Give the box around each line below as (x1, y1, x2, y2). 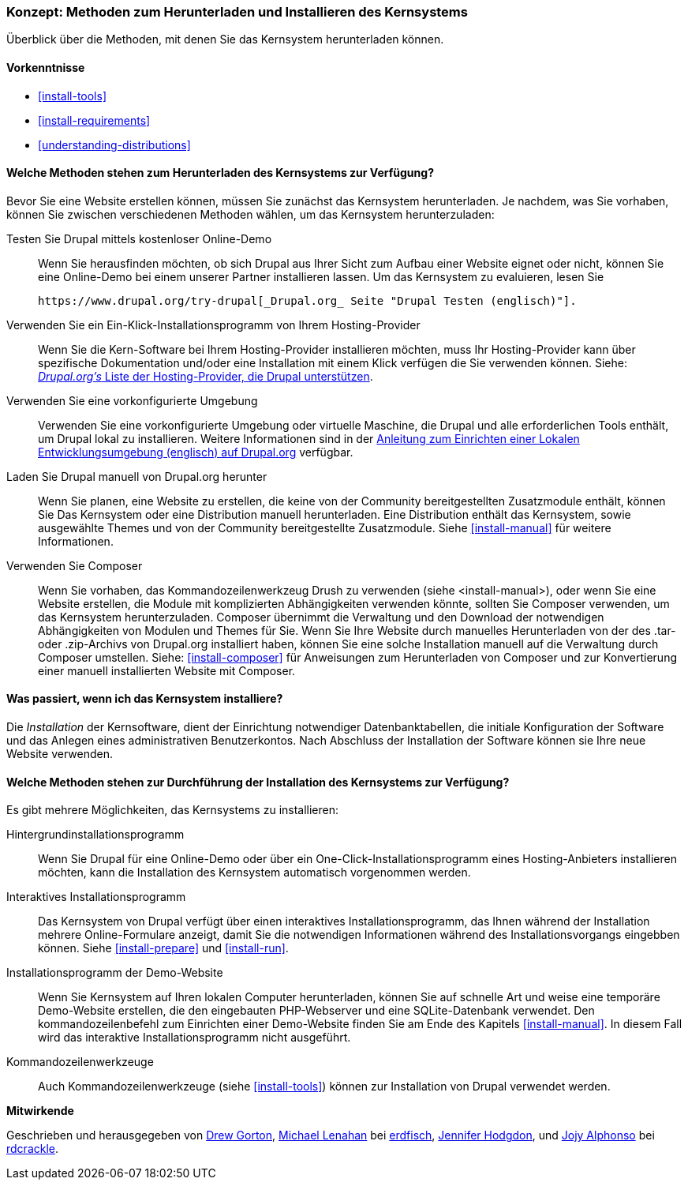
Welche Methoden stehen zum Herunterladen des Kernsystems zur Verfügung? (6, 166, 434, 180)
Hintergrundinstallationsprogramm (6, 828, 185, 842)
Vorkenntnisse (6, 60, 85, 74)
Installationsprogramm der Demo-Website (6, 966, 223, 980)
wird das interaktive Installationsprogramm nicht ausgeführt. (38, 1030, 351, 1045)
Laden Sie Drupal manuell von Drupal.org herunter (6, 469, 267, 483)
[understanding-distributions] (38, 137, 191, 152)
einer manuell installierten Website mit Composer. (38, 663, 296, 677)
